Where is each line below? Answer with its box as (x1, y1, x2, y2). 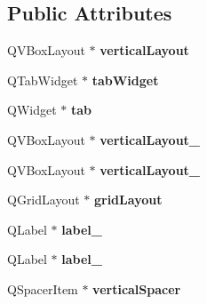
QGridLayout (7, 190, 80, 209)
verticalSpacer (92, 279, 181, 298)
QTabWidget (7, 70, 78, 89)
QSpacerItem (7, 279, 78, 298)
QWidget (7, 100, 57, 119)
